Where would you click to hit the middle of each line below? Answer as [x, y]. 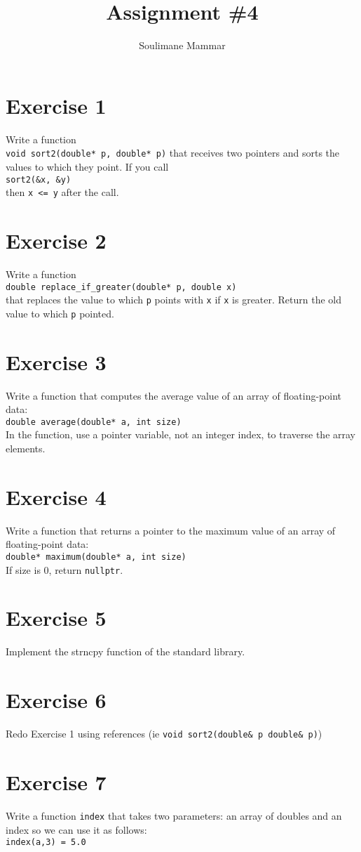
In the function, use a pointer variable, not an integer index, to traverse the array [180, 434]
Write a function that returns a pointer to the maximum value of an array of [171, 530]
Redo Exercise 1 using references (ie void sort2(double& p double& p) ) [164, 734]
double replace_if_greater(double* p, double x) [121, 287]
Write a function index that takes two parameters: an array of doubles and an [174, 815]
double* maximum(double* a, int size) [96, 557]
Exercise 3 [56, 361]
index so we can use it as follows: [76, 829]
